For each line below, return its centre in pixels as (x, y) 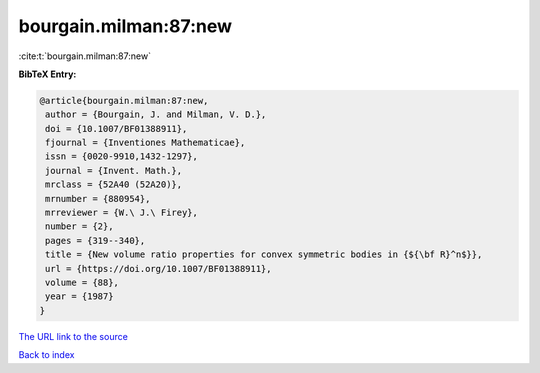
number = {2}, (79, 226)
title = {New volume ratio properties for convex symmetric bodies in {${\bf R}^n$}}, (264, 254)
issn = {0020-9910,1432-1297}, (122, 156)
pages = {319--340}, (95, 240)
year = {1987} (79, 296)
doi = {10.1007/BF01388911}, (116, 128)
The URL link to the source (73, 336)
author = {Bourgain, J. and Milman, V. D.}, (156, 114)
